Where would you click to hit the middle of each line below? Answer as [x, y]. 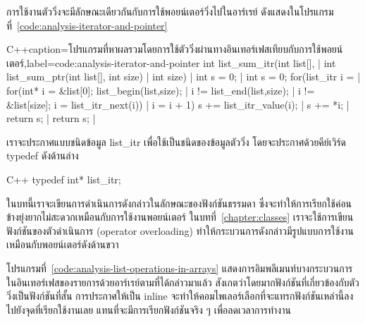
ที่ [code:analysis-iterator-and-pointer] [87, 25]
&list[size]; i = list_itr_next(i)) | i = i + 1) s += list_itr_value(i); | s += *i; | [178, 104]
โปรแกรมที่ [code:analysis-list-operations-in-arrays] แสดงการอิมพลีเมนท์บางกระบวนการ [180, 268]
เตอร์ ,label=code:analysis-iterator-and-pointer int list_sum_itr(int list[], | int [171, 62]
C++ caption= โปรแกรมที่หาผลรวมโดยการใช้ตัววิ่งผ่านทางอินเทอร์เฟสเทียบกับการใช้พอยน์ [175, 49]
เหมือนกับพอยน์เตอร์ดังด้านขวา [63, 244]
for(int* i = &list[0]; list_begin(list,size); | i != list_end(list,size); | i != [161, 90]
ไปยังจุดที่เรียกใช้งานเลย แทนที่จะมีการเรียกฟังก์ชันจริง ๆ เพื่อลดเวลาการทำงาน [149, 309]
